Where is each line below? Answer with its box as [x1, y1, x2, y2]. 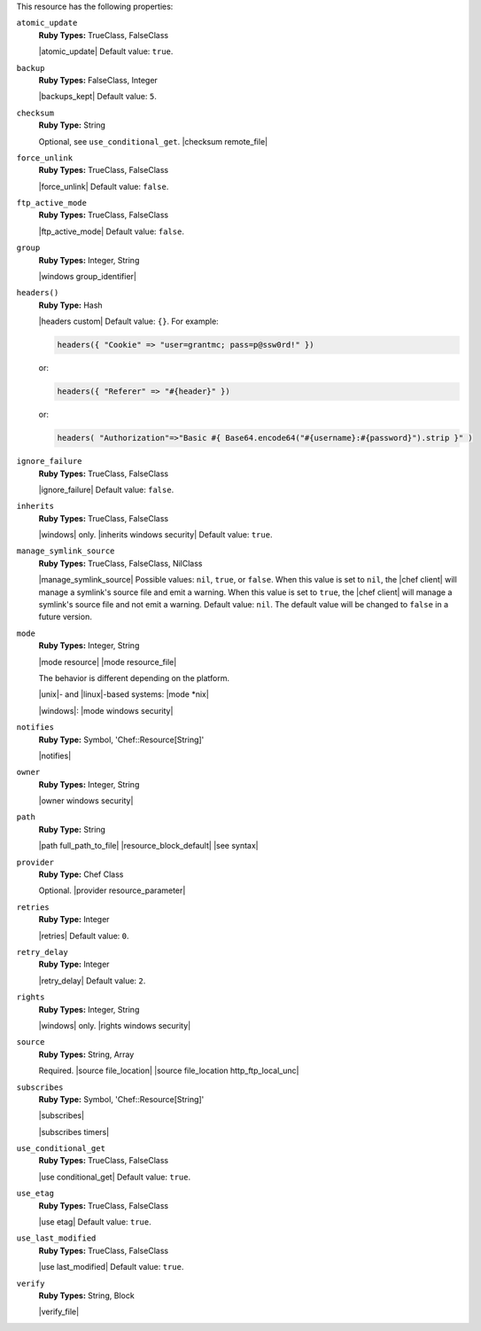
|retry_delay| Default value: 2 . [38, 975, 146, 986]
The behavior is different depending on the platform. [38, 672, 230, 683]
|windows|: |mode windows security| [38, 705, 174, 716]
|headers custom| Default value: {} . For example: [38, 316, 219, 327]
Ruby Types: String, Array [38, 1049, 135, 1060]
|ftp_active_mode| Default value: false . [38, 226, 185, 237]
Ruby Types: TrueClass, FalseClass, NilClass [38, 558, 203, 568]
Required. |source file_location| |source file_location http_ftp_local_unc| [38, 1065, 299, 1077]
